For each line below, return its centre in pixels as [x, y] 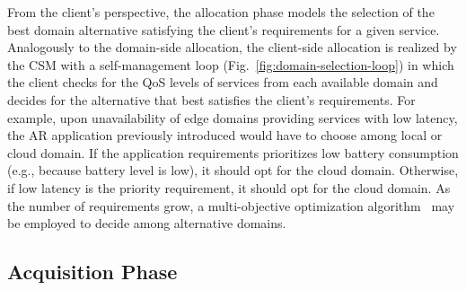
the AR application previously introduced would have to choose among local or [225, 135]
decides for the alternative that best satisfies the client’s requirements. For [211, 99]
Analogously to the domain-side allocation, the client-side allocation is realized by [232, 47]
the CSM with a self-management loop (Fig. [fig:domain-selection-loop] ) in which [231, 64]
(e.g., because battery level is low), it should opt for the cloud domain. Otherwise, [233, 170]
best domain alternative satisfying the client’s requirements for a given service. [224, 29]
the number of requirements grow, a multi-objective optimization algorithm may [231, 205]
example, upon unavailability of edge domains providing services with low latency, [233, 117]
